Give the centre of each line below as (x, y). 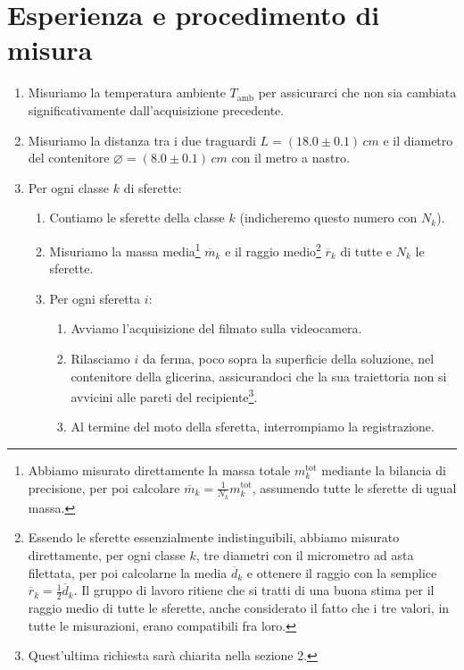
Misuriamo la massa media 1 (125, 249)
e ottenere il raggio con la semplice (342, 572)
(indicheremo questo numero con (328, 218)
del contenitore (69, 158)
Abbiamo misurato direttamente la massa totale (159, 469)
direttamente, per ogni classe (107, 554)
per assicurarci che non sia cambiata (357, 92)
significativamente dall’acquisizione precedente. (156, 109)
